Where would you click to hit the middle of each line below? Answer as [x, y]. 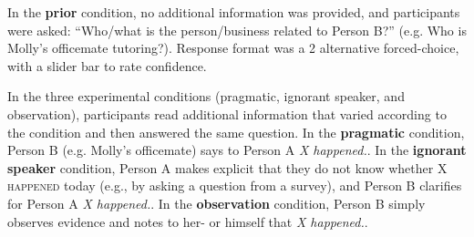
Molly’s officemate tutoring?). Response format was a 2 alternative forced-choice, [233, 48]
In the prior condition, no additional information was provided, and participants [234, 12]
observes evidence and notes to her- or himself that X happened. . [188, 221]
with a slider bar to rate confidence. [107, 65]
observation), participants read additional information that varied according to [227, 113]
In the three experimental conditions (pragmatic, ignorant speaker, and [206, 96]
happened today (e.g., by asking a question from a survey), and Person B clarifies [235, 185]
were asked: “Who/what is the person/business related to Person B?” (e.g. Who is [237, 30]
